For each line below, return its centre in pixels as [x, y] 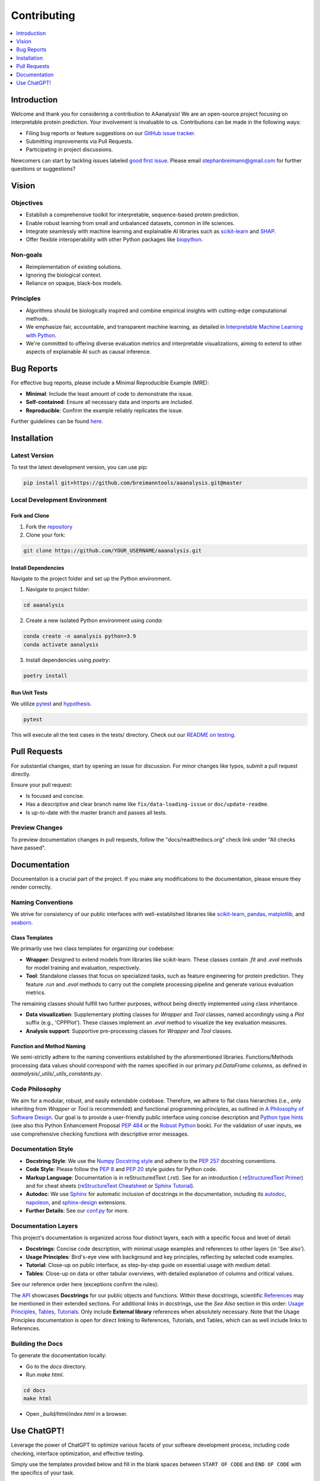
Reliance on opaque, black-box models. [74, 283]
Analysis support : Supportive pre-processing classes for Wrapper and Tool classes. [129, 1031]
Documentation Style [42, 1149]
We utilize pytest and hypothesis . [51, 703]
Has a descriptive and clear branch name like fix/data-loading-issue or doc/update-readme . [147, 804]
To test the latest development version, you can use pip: [79, 467]
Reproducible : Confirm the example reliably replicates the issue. [105, 410]
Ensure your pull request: [41, 785]
